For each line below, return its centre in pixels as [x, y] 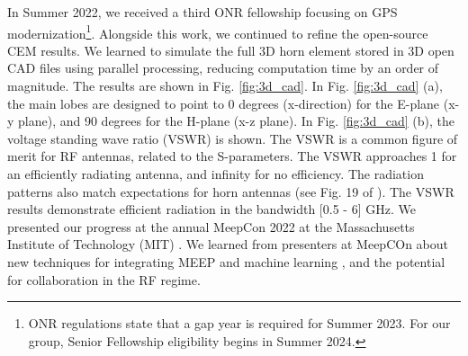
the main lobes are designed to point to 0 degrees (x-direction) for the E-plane [224, 103]
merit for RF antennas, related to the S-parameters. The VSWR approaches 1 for [232, 156]
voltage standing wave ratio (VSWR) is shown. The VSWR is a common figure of [233, 138]
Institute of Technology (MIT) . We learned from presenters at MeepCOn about [228, 244]
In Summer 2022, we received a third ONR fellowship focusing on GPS [202, 12]
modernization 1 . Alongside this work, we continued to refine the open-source [218, 31]
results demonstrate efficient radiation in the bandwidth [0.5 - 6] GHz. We [211, 209]
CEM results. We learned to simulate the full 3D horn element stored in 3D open [231, 50]
